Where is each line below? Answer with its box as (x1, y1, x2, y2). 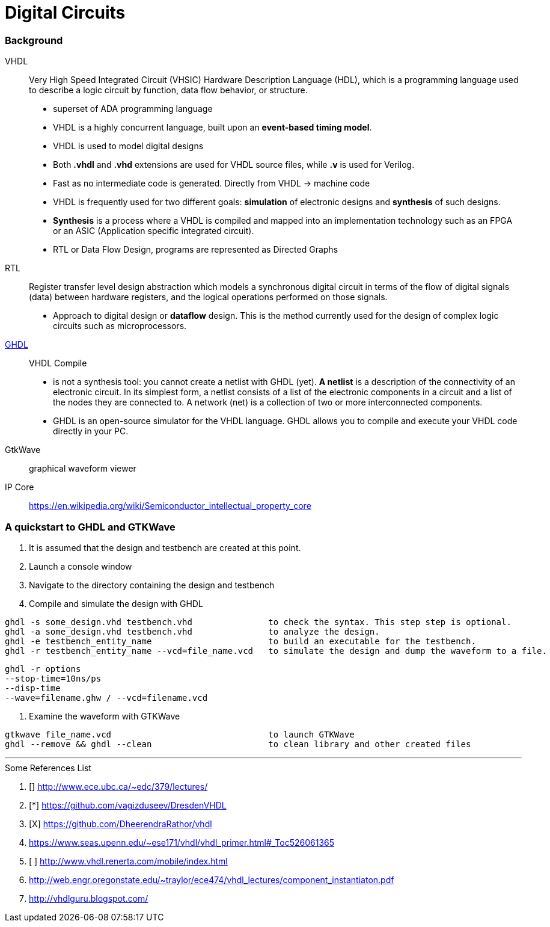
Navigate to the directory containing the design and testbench (29, 579, 275, 590)
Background (5, 34, 63, 46)
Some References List (5, 762, 91, 773)
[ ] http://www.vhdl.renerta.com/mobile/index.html (29, 855, 228, 866)
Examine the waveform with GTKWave (29, 710, 180, 721)
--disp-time (5, 683, 61, 693)
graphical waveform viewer (29, 463, 136, 474)
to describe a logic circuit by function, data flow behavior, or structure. (29, 85, 308, 96)
